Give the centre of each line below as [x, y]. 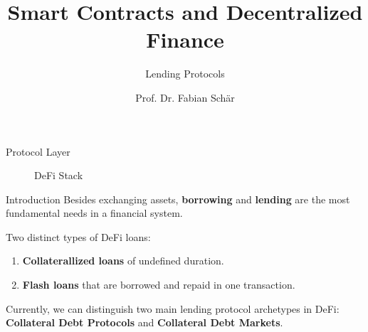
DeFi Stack [59, 175]
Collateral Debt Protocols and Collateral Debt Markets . [144, 322]
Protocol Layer [38, 151]
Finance [185, 39]
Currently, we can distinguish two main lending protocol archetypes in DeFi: [173, 308]
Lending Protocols [185, 74]
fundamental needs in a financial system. [94, 213]
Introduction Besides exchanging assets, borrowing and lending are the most [178, 199]
